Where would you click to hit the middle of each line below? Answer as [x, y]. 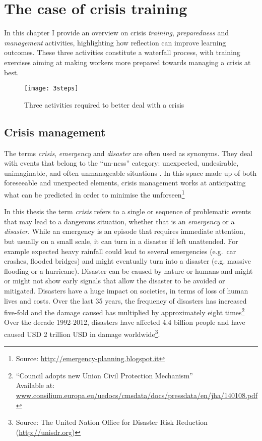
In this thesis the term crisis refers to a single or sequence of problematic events [128, 211]
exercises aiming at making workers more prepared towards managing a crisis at [127, 62]
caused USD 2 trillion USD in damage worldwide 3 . [82, 333]
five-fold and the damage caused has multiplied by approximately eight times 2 [124, 311]
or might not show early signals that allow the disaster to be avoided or [115, 281]
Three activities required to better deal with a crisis [104, 104]
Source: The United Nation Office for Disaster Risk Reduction [112, 422]
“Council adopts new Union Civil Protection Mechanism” [104, 375]
